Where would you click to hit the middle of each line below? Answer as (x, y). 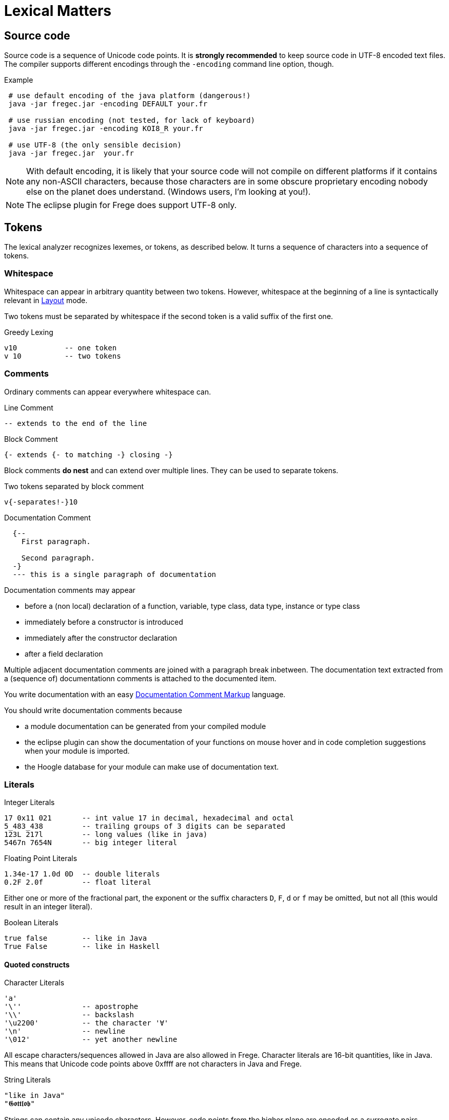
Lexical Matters (58, 11)
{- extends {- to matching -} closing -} (89, 454)
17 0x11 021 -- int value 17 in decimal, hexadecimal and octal (149, 818)
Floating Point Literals (41, 858)
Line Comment (29, 407)
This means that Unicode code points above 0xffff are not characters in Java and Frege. (153, 1064)
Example (19, 80)
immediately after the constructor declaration (101, 638)
